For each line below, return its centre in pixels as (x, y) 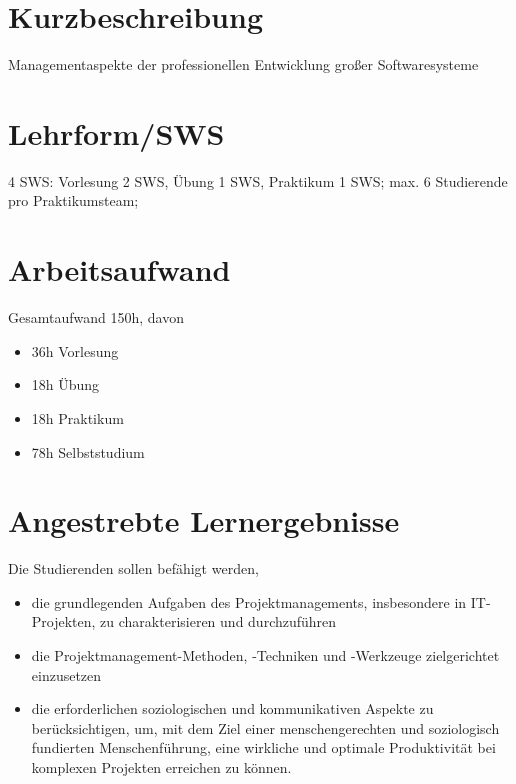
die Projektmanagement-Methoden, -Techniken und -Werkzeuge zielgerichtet (265, 655)
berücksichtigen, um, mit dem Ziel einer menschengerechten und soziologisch (265, 727)
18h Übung (65, 384)
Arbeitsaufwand (119, 269)
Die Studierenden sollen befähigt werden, (133, 568)
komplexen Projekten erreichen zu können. (161, 767)
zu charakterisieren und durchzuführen (218, 621)
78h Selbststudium (88, 451)
